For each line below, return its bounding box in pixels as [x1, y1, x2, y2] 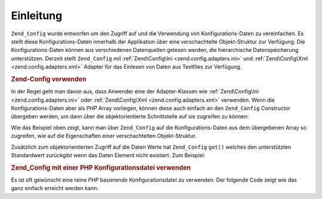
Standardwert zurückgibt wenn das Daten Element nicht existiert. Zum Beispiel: [11, 151, 206, 158]
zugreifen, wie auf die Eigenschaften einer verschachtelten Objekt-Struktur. [11, 132, 197, 140]
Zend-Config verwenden [11, 75, 86, 83]
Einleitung [11, 9, 63, 22]
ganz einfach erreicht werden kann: [11, 185, 98, 192]
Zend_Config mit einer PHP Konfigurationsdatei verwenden [11, 163, 191, 172]
